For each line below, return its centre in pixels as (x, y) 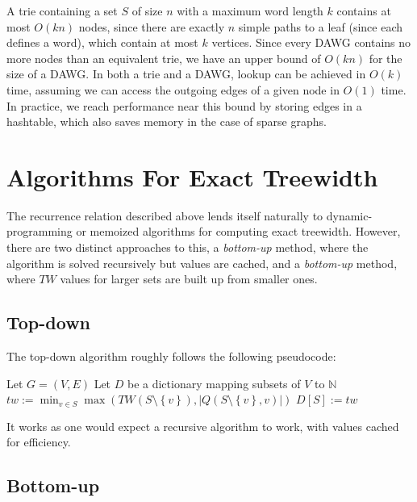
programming (40, 231)
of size (147, 10)
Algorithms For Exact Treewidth (192, 176)
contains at (364, 10)
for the (386, 58)
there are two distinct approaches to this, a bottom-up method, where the (188, 247)
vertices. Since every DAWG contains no (311, 42)
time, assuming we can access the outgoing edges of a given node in (173, 89)
